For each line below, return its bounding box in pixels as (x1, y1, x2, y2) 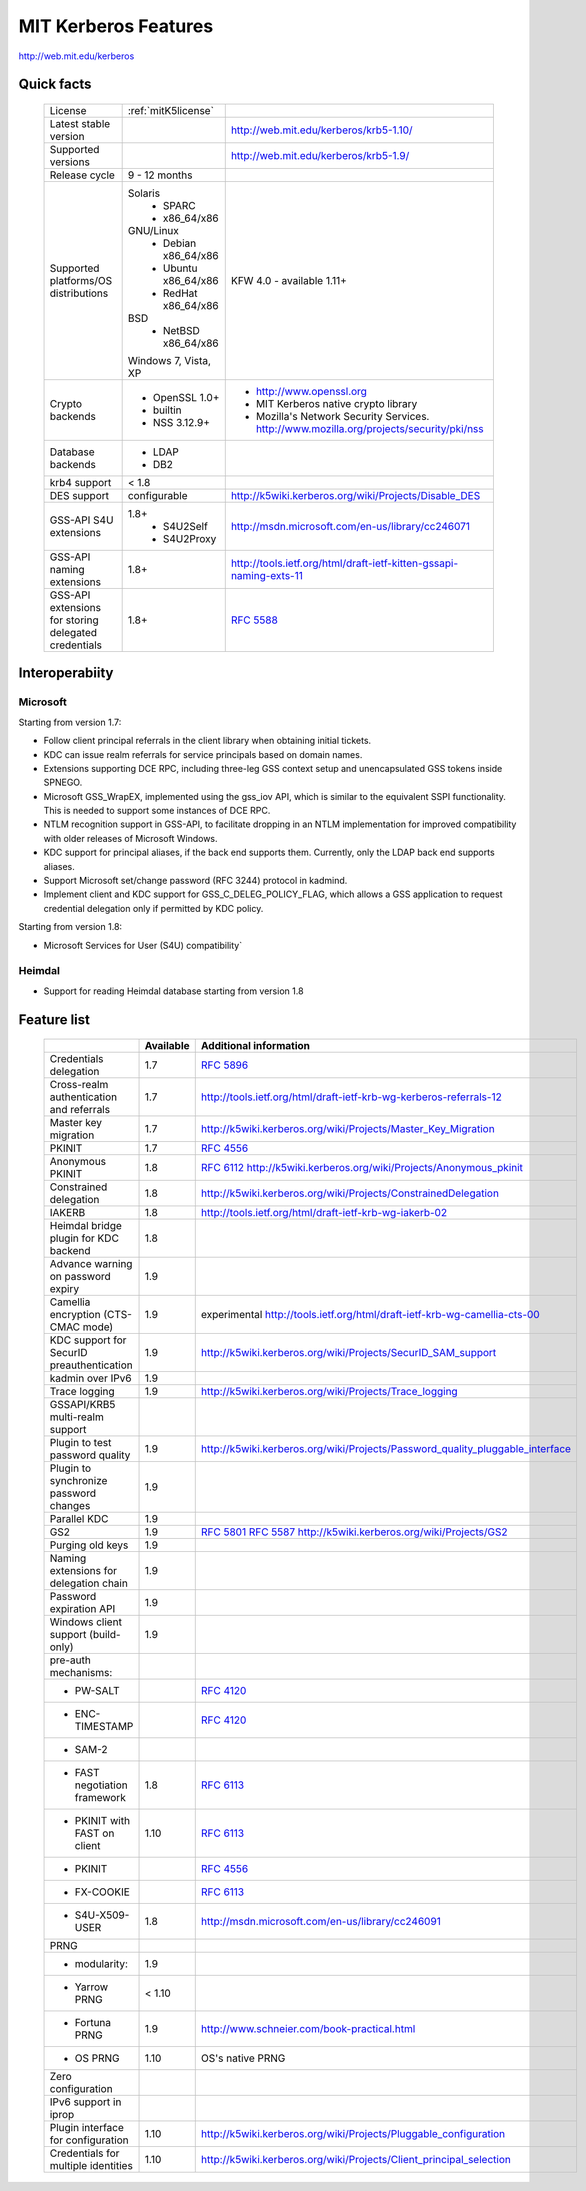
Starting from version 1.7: (18, 716, 122, 728)
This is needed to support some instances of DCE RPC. (43, 805, 271, 817)
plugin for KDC (49, 1231, 120, 1245)
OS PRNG (74, 2051, 120, 2065)
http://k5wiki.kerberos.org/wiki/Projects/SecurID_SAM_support (200, 1346, 497, 1360)
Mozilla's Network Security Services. (255, 409, 430, 423)
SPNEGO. (43, 776, 83, 789)
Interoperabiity (18, 665, 114, 682)
